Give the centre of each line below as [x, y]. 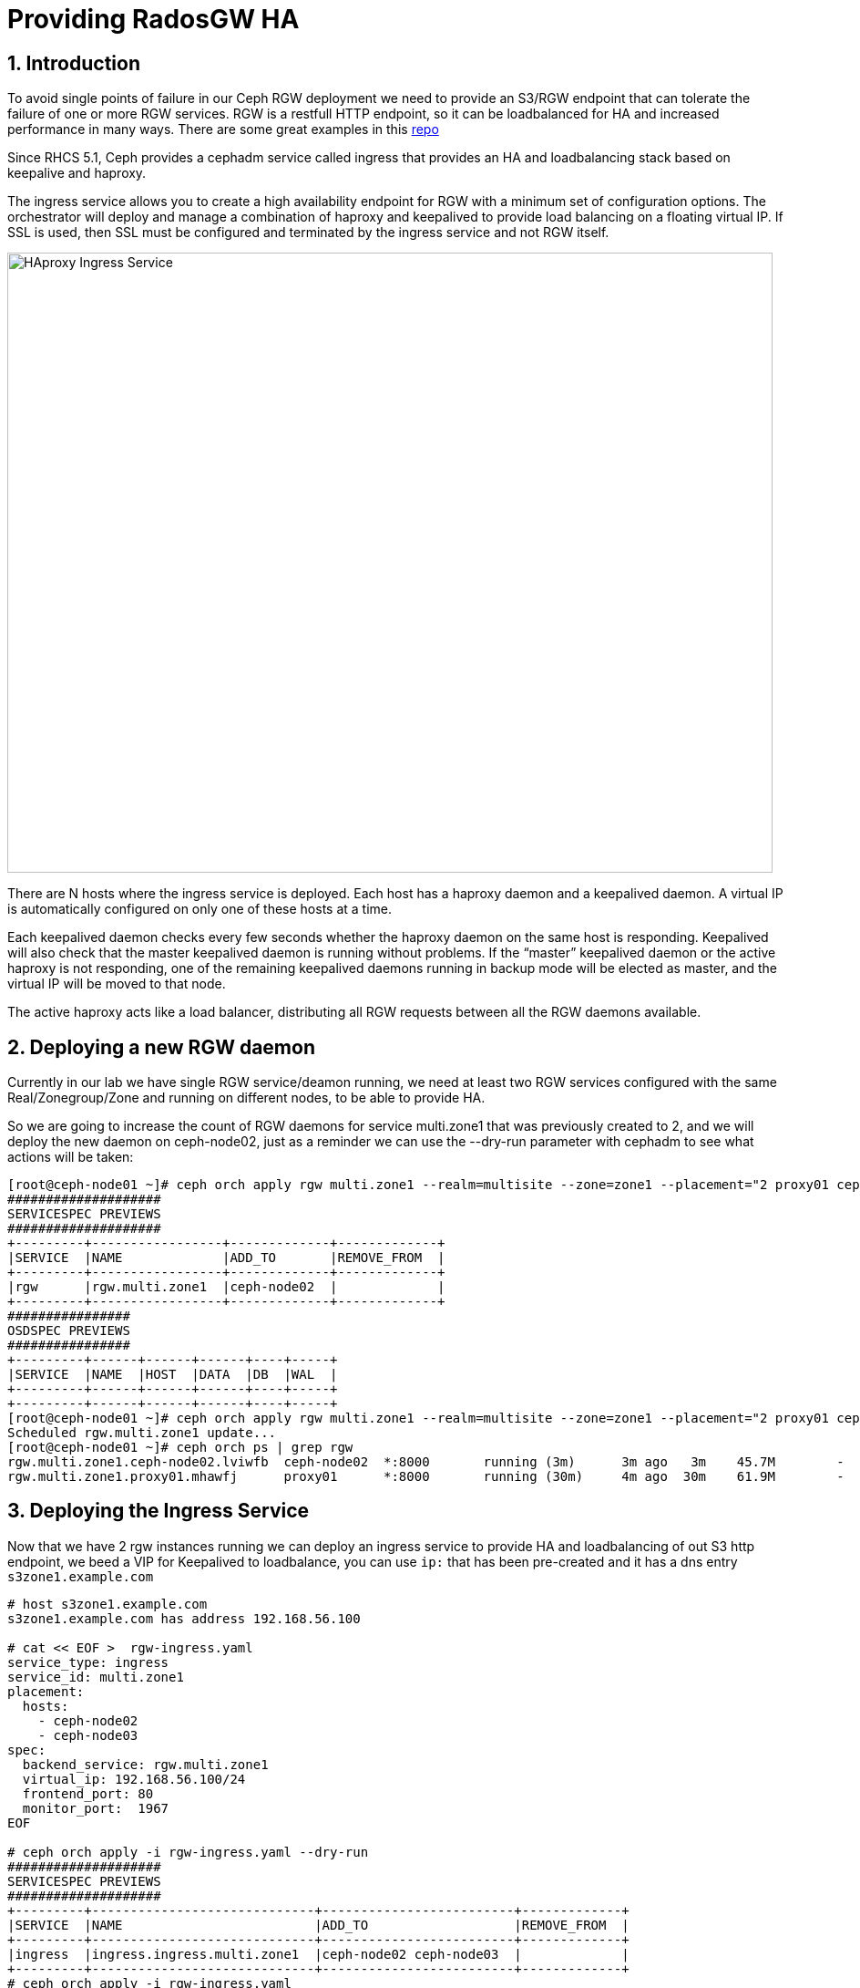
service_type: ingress [88, 1662]
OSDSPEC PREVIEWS [69, 1331]
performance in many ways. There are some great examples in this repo [223, 129]
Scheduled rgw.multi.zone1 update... [142, 1433]
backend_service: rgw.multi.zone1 [145, 1764]
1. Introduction [74, 63]
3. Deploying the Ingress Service [159, 1511]
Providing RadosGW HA [154, 19]
